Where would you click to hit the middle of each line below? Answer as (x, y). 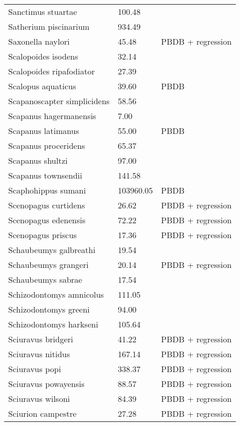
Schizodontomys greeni (49, 309)
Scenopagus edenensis (47, 220)
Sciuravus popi (35, 369)
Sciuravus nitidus (39, 354)
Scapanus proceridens (47, 146)
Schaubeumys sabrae (45, 279)
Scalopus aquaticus (42, 86)
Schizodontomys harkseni (53, 324)
